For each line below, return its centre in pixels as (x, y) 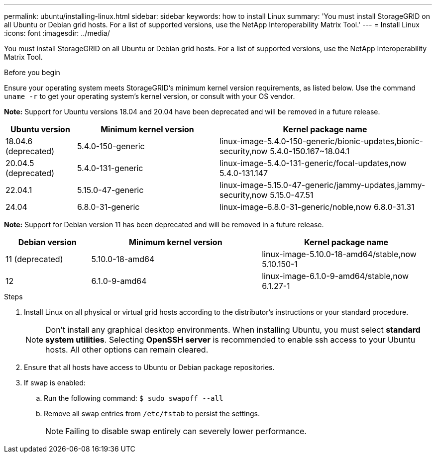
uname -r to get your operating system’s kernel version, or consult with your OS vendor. (150, 96)
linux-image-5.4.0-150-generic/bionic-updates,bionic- (321, 141)
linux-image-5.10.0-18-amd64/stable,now (339, 254)
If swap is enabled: (55, 383)
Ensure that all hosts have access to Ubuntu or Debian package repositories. (149, 367)
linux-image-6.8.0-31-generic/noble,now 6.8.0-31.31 (317, 207)
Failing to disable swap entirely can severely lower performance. (186, 431)
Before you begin (32, 72)
